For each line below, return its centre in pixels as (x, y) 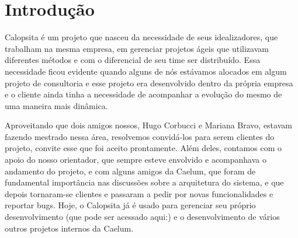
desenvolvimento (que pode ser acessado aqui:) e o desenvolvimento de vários (142, 217)
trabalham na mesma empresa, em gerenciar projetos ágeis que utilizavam (137, 48)
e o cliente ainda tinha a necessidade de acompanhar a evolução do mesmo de (143, 94)
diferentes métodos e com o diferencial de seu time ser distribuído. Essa (133, 60)
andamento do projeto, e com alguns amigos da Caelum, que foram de (130, 171)
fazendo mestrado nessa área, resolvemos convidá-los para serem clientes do (140, 136)
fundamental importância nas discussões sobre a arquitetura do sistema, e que (144, 182)
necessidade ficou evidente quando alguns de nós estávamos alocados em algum (146, 71)
